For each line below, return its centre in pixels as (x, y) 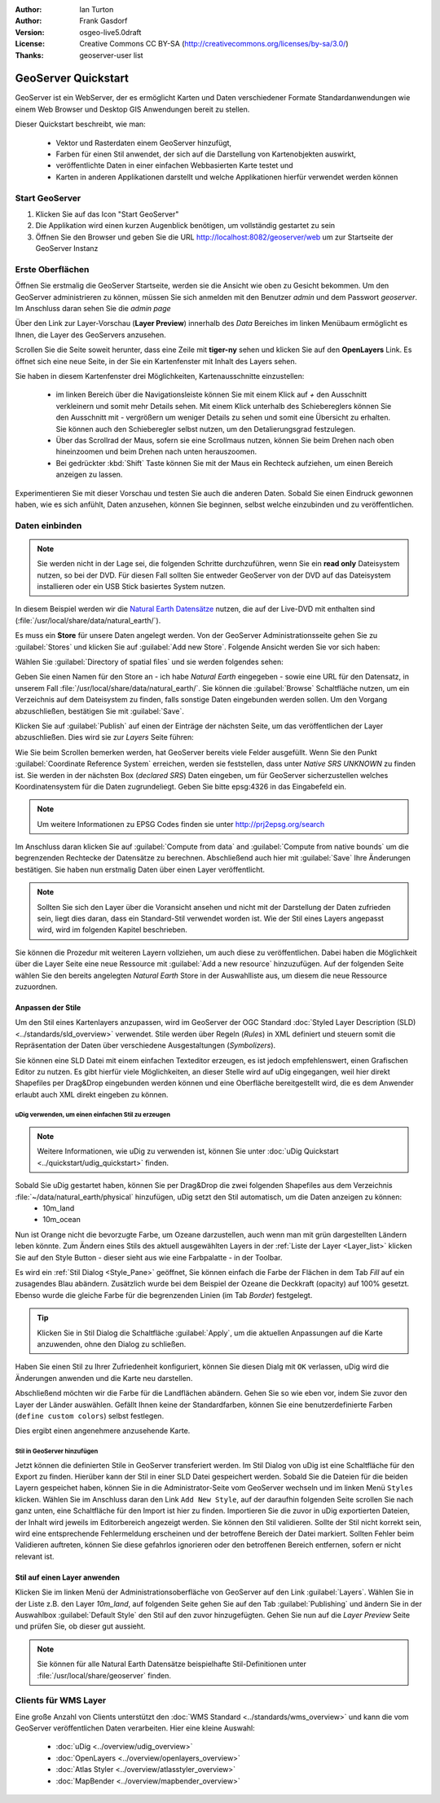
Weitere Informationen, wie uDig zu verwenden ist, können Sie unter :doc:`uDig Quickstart (188, 1151)
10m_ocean (62, 1220)
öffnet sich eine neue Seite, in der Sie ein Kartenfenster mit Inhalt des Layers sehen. (156, 361)
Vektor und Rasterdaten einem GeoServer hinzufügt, (144, 143)
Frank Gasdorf (103, 21)
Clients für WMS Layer (61, 1700)
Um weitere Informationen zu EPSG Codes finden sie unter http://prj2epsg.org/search (181, 824)
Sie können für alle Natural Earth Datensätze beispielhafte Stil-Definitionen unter (172, 1664)
